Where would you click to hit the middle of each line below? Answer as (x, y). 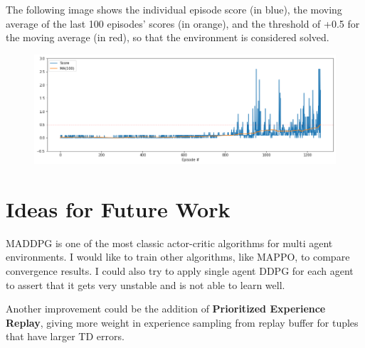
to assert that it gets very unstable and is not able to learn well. (146, 284)
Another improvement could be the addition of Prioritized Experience (166, 309)
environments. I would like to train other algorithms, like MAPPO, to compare (178, 257)
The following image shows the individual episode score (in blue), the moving (174, 9)
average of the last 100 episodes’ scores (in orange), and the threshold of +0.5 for (183, 23)
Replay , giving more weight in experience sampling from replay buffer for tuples (182, 322)
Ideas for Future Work (118, 208)
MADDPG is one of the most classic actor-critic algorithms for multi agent (169, 243)
